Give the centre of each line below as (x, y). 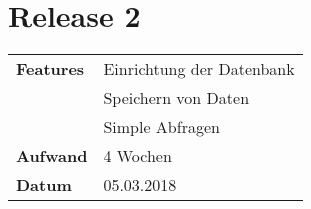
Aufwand (52, 156)
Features (50, 69)
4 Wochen (137, 156)
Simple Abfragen (161, 127)
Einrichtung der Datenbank (199, 69)
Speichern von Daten (176, 98)
